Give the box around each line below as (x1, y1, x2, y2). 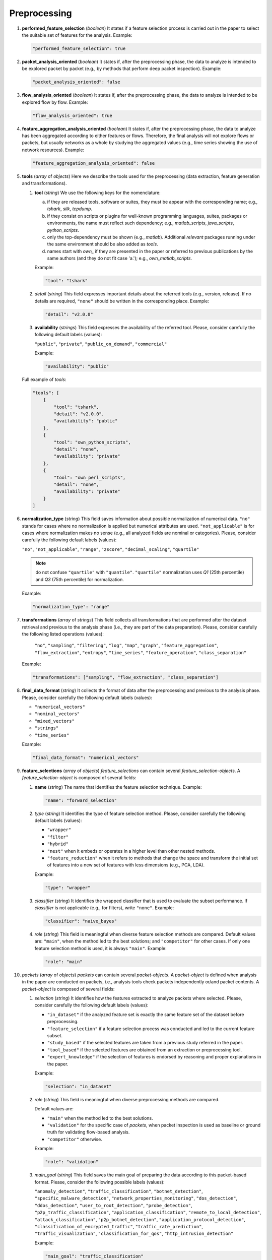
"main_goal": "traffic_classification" (45, 1253, 144, 1259)
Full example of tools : (22, 376, 66, 383)
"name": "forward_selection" (45, 797, 117, 803)
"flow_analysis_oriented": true (32, 112, 113, 118)
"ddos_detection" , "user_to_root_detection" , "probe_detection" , (34, 1202, 192, 1208)
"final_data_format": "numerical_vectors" (32, 754, 139, 761)
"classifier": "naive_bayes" (45, 918, 117, 924)
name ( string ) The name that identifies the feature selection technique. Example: (34, 784, 202, 790)
